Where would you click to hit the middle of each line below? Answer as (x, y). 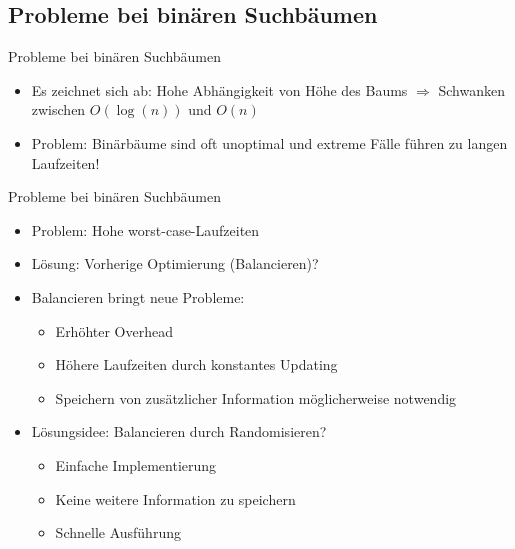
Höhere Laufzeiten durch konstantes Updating (196, 364)
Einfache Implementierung (136, 464)
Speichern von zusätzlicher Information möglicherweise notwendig (256, 397)
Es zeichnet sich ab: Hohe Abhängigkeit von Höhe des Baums (219, 89)
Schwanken (471, 89)
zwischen (58, 109)
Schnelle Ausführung (118, 532)
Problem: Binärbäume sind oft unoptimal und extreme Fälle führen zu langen (269, 142)
